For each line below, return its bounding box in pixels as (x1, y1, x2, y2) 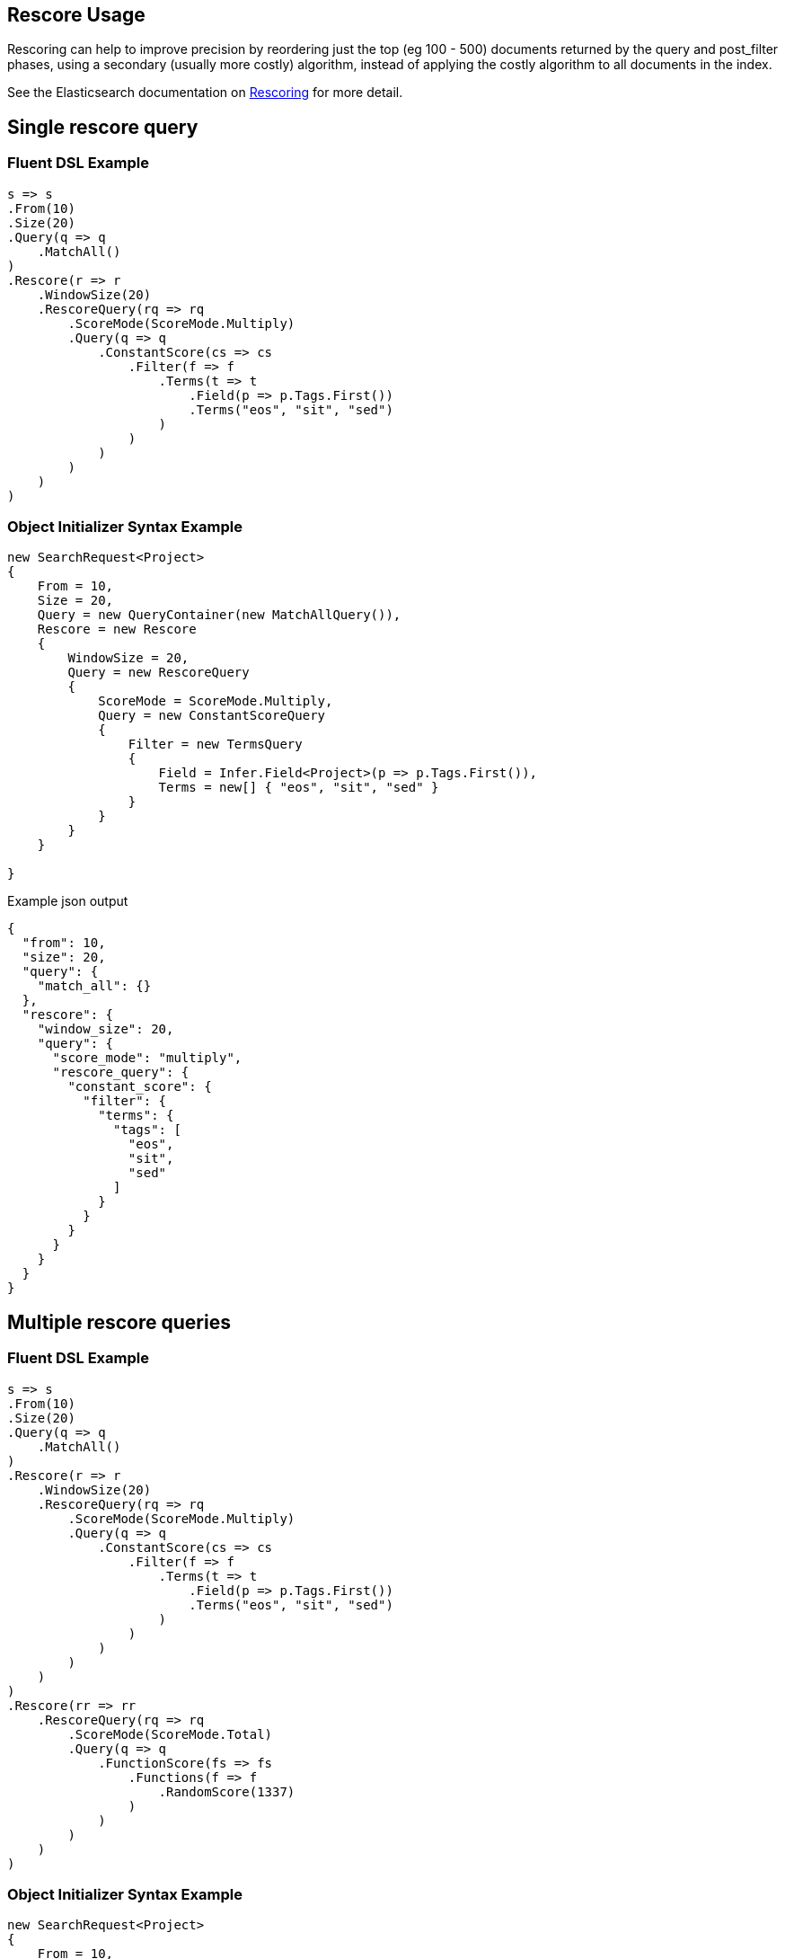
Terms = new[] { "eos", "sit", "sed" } (158, 780, 439, 795)
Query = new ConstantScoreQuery (98, 708, 326, 723)
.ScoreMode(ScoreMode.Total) (67, 1726, 273, 1742)
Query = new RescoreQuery (67, 665, 250, 680)
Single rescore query (7, 115, 198, 138)
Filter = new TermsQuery (128, 737, 303, 752)
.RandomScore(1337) (158, 1784, 295, 1799)
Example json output (7, 893, 128, 909)
